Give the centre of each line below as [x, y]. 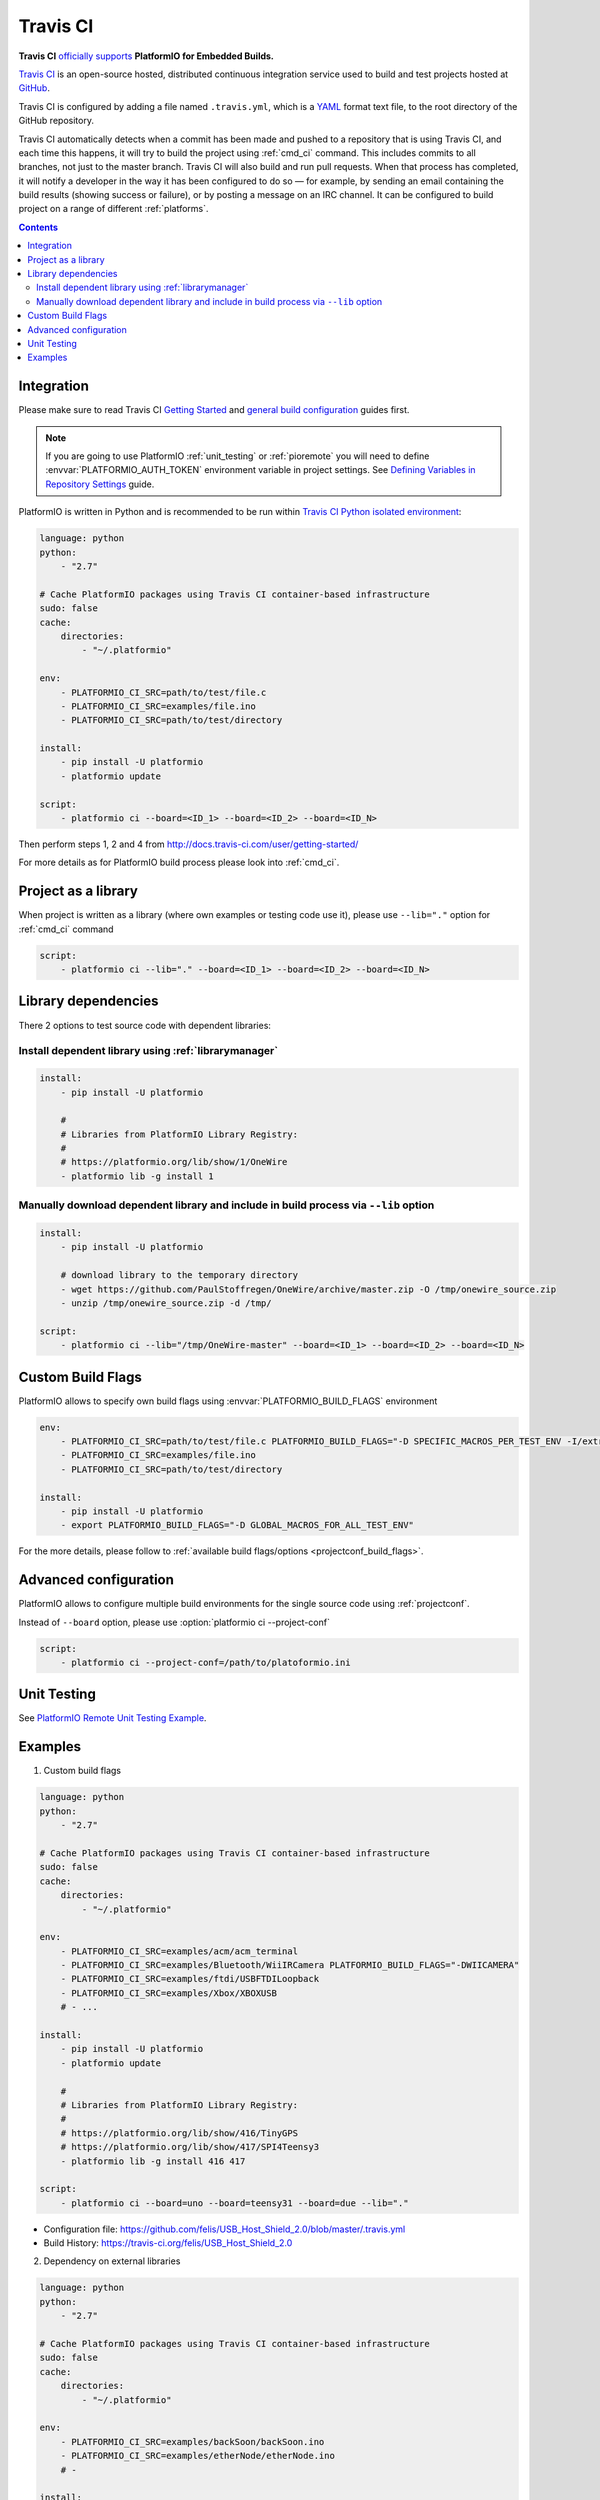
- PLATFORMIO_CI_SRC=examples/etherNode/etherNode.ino [197, 2456]
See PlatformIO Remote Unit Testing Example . [112, 1718]
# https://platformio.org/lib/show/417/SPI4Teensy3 [190, 2147]
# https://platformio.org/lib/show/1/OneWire [174, 1162]
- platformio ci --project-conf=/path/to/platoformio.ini [205, 1662]
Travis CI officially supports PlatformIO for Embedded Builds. [146, 56]
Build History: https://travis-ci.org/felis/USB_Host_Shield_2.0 [168, 2243]
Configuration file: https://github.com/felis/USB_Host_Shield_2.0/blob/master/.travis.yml [224, 2229]
